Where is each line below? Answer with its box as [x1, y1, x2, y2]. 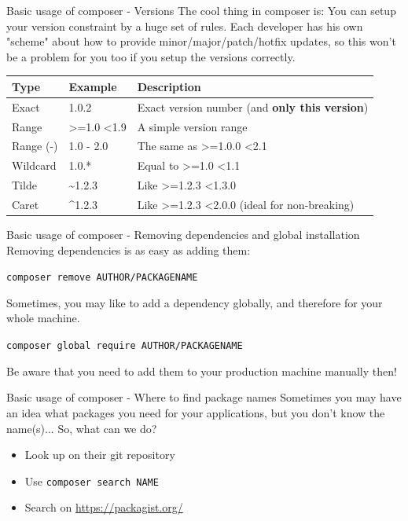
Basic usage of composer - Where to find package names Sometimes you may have [6, 389, 402, 405]
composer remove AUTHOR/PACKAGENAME [6, 272, 198, 284]
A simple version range [137, 118, 248, 134]
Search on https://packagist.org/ [24, 499, 183, 515]
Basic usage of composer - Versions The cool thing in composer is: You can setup [6, 2, 396, 18]
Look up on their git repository [24, 446, 175, 463]
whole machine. [6, 310, 80, 326]
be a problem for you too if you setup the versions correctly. [6, 48, 296, 64]
